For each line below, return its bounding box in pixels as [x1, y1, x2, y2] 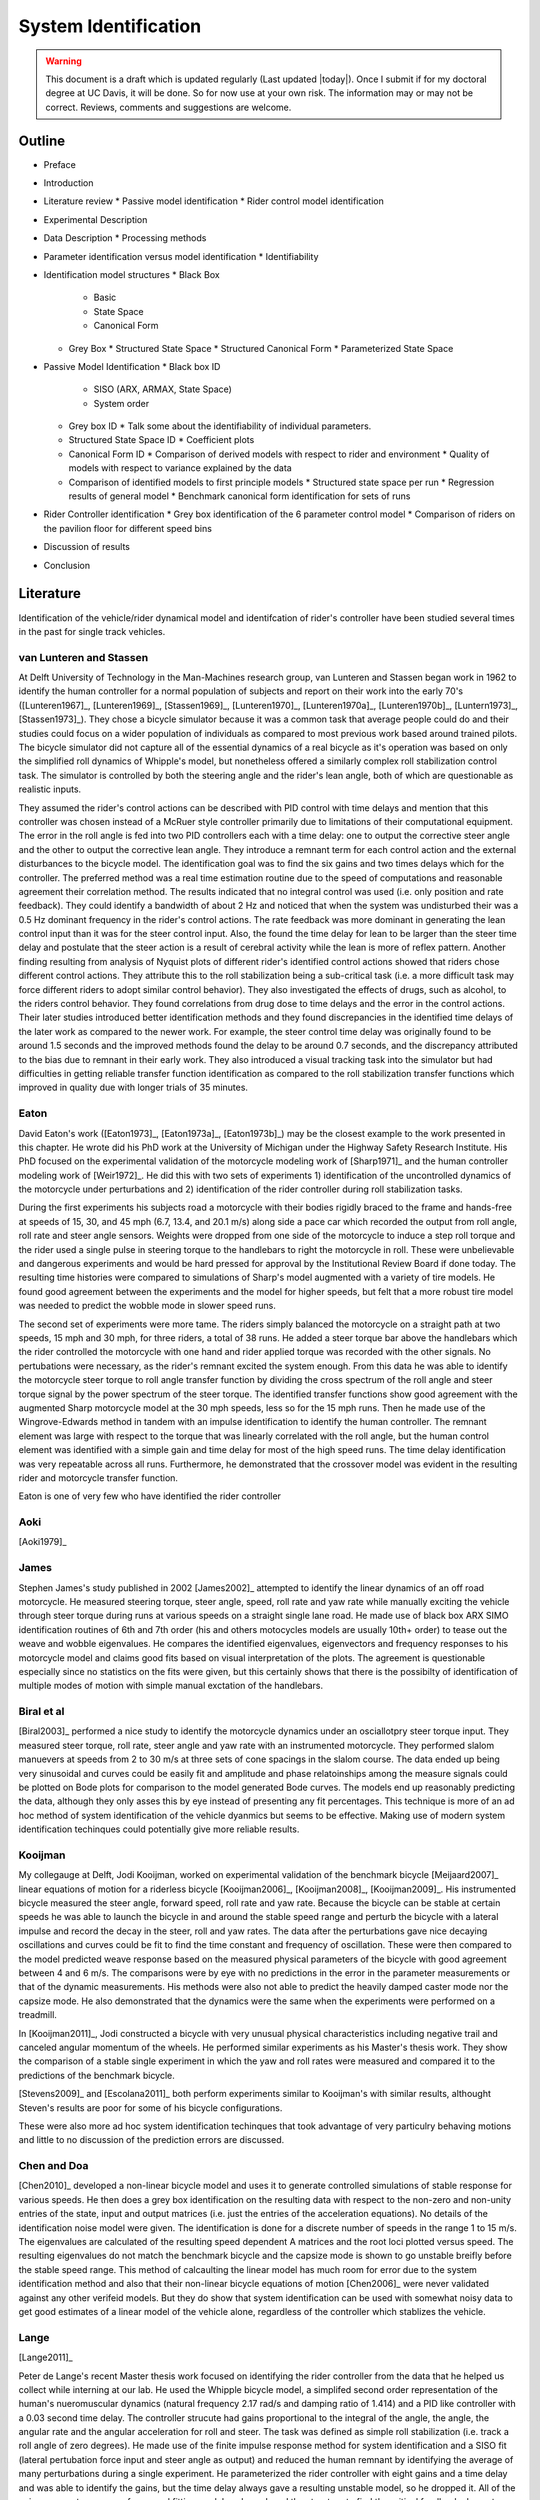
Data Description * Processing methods [43, 232, 207, 244]
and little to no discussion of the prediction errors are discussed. [18, 2134, 285, 2146]
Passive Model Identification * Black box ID [43, 360, 221, 372]
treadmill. [18, 2009, 57, 2021]
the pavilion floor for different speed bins [43, 522, 212, 534]
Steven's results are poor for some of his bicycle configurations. [18, 2101, 283, 2114]
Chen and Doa [18, 2159, 89, 2173]
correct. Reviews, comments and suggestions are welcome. [45, 101, 292, 113]
